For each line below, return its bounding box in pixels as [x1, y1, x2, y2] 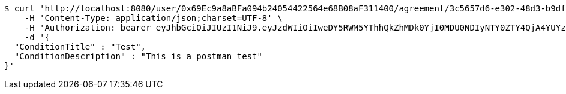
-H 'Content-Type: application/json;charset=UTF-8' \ [24, 13, 283, 23]
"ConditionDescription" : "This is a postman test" [14, 51, 262, 61]
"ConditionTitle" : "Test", [14, 42, 146, 51]
